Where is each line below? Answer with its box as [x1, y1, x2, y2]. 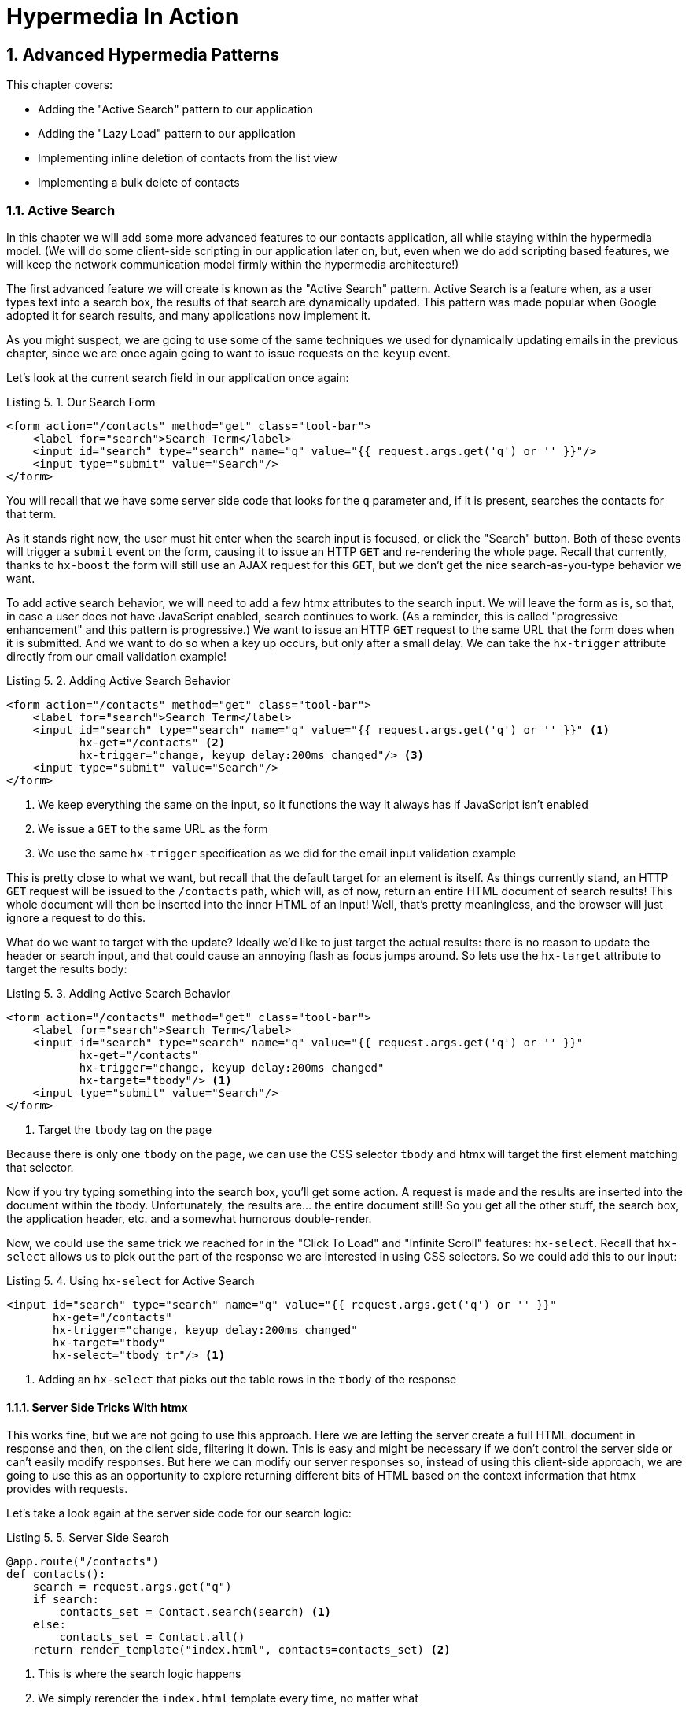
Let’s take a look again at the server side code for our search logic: [6, 1506, 352, 1520]
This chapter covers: [6, 78, 113, 92]
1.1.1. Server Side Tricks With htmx [6, 1400, 188, 1414]
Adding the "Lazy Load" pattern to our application [38, 127, 296, 141]
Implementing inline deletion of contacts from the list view [38, 151, 337, 165]
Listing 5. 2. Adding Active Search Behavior [6, 673, 230, 687]
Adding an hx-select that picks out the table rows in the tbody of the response [38, 1372, 457, 1386]
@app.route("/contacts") [6, 1555, 159, 1568]
